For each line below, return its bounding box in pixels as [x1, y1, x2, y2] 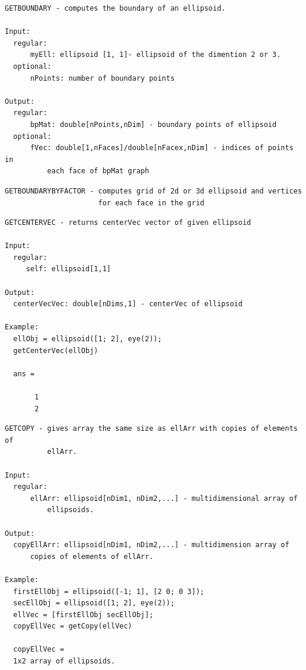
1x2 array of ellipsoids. [13, 657, 116, 666]
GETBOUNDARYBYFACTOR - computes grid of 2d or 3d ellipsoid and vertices [5, 186, 302, 195]
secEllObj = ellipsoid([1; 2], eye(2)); [13, 599, 175, 608]
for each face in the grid [98, 198, 205, 207]
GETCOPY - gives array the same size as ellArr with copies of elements [5, 424, 298, 433]
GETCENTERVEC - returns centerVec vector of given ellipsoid [5, 218, 251, 227]
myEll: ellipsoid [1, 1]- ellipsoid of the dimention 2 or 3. [30, 50, 281, 59]
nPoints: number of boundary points [30, 74, 175, 82]
